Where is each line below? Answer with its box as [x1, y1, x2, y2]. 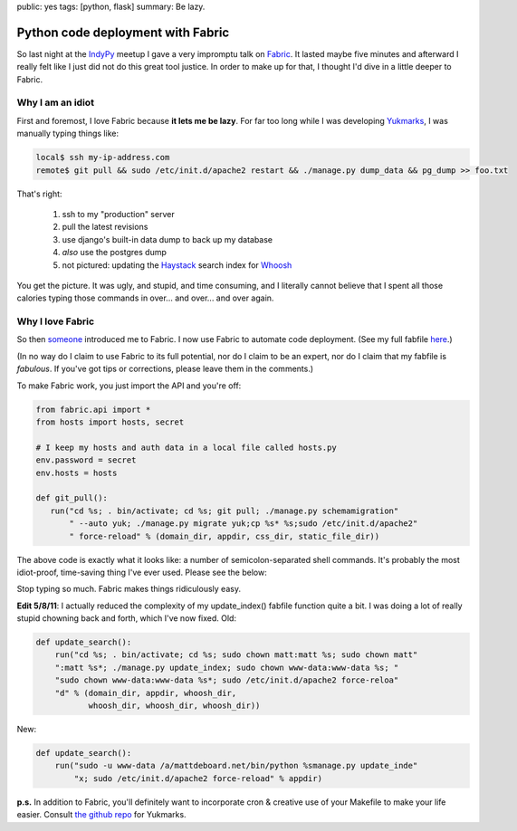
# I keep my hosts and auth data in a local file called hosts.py [35, 442, 337, 453]
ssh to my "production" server [62, 208, 176, 219]
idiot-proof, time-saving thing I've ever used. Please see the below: [16, 567, 267, 578]
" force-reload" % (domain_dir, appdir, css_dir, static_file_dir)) [69, 530, 380, 541]
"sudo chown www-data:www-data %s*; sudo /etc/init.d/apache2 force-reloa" [54, 675, 399, 685]
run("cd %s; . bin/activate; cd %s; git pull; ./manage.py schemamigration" [50, 505, 399, 516]
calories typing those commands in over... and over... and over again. [16, 292, 274, 303]
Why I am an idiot [16, 96, 95, 109]
